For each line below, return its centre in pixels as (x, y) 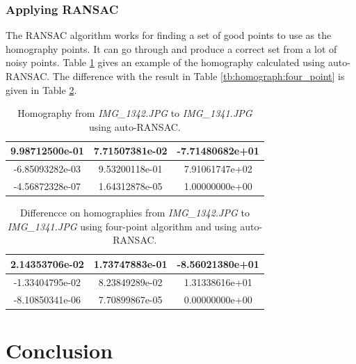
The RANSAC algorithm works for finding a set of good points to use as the (169, 35)
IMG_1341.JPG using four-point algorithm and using (122, 226)
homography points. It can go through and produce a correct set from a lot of (171, 48)
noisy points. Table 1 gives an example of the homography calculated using (165, 62)
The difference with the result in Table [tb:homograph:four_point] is (199, 76)
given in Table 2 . (41, 89)
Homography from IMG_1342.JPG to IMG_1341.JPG (135, 113)
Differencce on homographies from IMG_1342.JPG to (135, 213)
